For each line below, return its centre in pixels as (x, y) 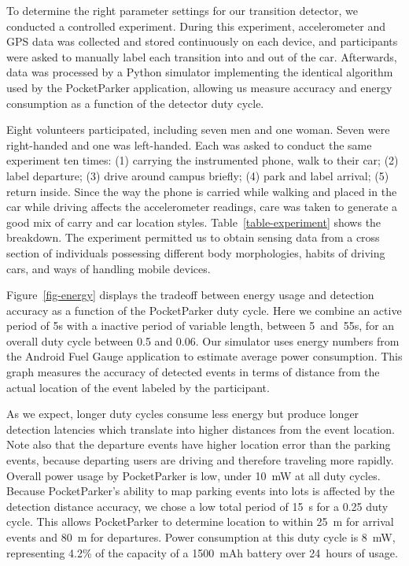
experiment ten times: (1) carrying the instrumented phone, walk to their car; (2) (203, 160)
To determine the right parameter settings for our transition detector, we (182, 10)
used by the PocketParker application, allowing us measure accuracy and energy (199, 87)
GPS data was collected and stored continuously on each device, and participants (202, 41)
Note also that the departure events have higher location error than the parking (199, 444)
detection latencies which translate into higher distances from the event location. (201, 429)
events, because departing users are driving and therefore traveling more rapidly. (200, 460)
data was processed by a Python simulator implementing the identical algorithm (200, 72)
